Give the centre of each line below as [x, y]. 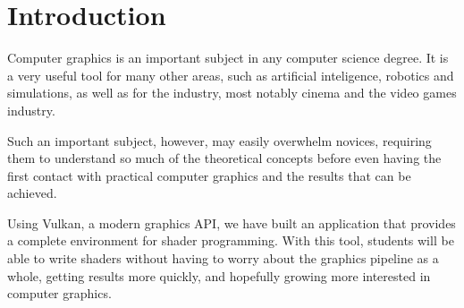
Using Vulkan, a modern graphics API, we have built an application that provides [232, 222]
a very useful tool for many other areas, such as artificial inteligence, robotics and [231, 75]
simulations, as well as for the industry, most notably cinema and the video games [232, 93]
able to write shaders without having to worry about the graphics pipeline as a [223, 258]
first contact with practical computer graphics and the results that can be [209, 175]
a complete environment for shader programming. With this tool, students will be [231, 240]
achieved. [32, 193]
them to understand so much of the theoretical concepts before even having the [224, 158]
